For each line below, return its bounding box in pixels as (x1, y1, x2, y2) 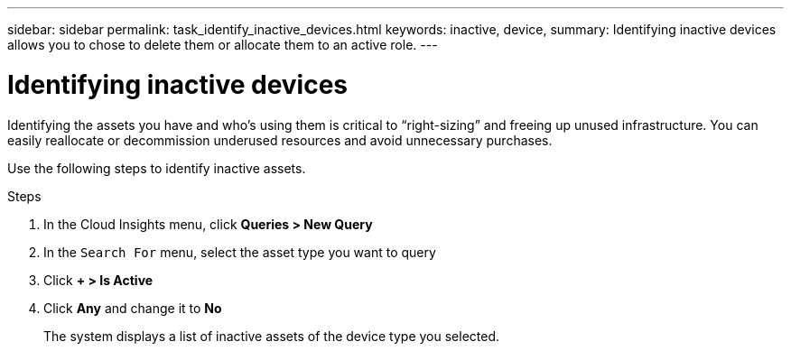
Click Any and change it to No (43, 300, 222, 316)
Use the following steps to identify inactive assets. (7, 160, 306, 176)
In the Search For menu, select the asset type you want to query (43, 244, 436, 260)
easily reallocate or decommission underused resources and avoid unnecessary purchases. (7, 132, 553, 148)
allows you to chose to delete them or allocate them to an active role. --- (7, 37, 438, 52)
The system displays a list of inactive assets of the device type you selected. (43, 328, 499, 344)
